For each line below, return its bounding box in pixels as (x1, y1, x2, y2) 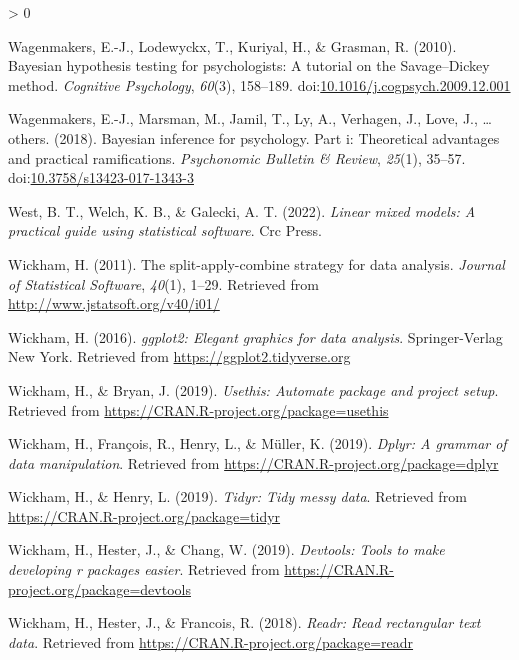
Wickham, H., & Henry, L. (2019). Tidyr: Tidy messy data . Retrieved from (8, 486, 467, 507)
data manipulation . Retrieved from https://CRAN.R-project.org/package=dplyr (8, 452, 499, 473)
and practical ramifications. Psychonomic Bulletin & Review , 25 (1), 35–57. (8, 147, 466, 168)
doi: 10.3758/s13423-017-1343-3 (8, 167, 194, 188)
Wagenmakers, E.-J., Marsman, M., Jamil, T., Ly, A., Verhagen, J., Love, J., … (8, 108, 492, 129)
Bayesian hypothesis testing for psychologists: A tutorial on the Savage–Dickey (8, 55, 490, 76)
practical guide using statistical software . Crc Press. (8, 220, 322, 241)
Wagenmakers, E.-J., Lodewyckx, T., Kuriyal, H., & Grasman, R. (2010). (8, 35, 457, 56)
